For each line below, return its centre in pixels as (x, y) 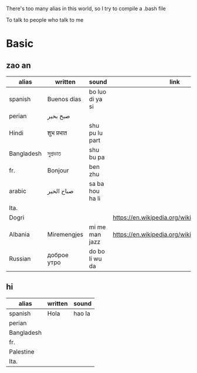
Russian (20, 259)
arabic (18, 191)
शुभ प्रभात (57, 133)
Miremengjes (65, 234)
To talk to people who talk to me (45, 20)
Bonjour (58, 170)
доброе (58, 255)
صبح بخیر (59, 116)
